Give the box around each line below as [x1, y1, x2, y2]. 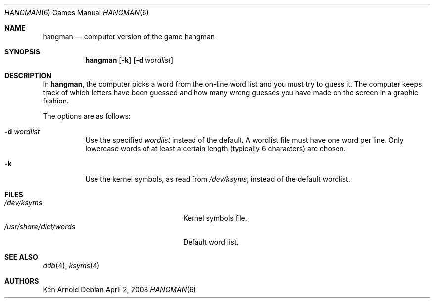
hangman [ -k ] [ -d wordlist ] [85, 56, 174, 64]
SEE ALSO [4, 253, 38, 261]
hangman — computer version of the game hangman [43, 32, 215, 41]
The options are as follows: [43, 112, 131, 120]
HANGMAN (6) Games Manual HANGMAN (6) [4, 8, 149, 17]
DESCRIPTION [4, 71, 52, 80]
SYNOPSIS [4, 48, 41, 56]
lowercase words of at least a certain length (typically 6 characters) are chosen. [85, 144, 346, 152]
